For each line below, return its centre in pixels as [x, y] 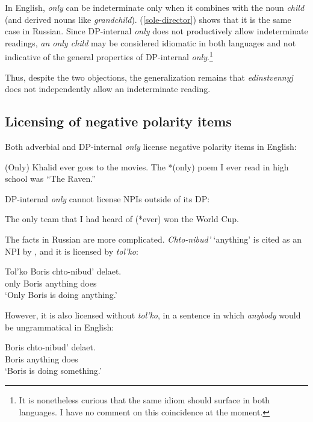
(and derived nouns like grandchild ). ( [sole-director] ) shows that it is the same [148, 19]
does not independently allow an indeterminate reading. [108, 89]
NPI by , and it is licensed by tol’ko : [72, 251]
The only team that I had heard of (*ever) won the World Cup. [122, 219]
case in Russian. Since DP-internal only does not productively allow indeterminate [156, 31]
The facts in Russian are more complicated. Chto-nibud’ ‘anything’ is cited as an [153, 239]
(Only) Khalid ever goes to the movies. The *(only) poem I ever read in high [147, 166]
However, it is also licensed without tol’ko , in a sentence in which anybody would [153, 315]
